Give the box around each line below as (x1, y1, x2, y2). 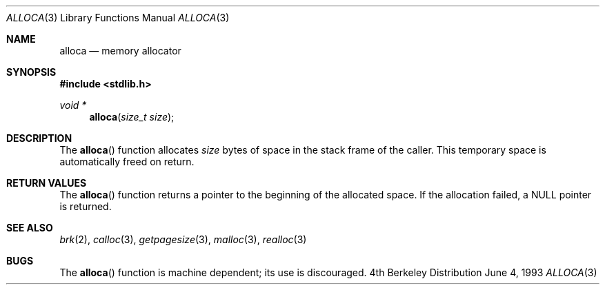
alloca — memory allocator (59, 45, 181, 56)
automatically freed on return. (59, 156, 195, 167)
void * (59, 99, 87, 111)
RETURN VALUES (6, 177, 87, 189)
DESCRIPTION (6, 132, 72, 144)
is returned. (59, 200, 112, 212)
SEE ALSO (6, 222, 53, 234)
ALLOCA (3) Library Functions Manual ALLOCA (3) (6, 12, 230, 23)
